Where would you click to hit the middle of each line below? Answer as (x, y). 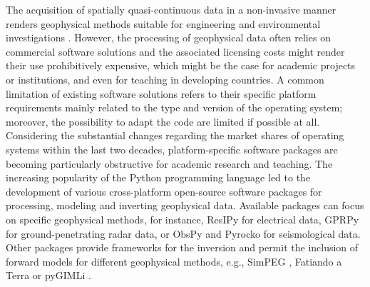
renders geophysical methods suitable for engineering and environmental (163, 23)
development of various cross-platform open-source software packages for (164, 191)
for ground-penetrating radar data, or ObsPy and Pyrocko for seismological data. (183, 233)
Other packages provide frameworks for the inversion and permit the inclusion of (182, 247)
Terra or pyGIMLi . (48, 275)
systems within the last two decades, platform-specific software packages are (172, 149)
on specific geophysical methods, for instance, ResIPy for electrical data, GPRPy (183, 219)
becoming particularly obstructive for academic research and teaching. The (169, 163)
